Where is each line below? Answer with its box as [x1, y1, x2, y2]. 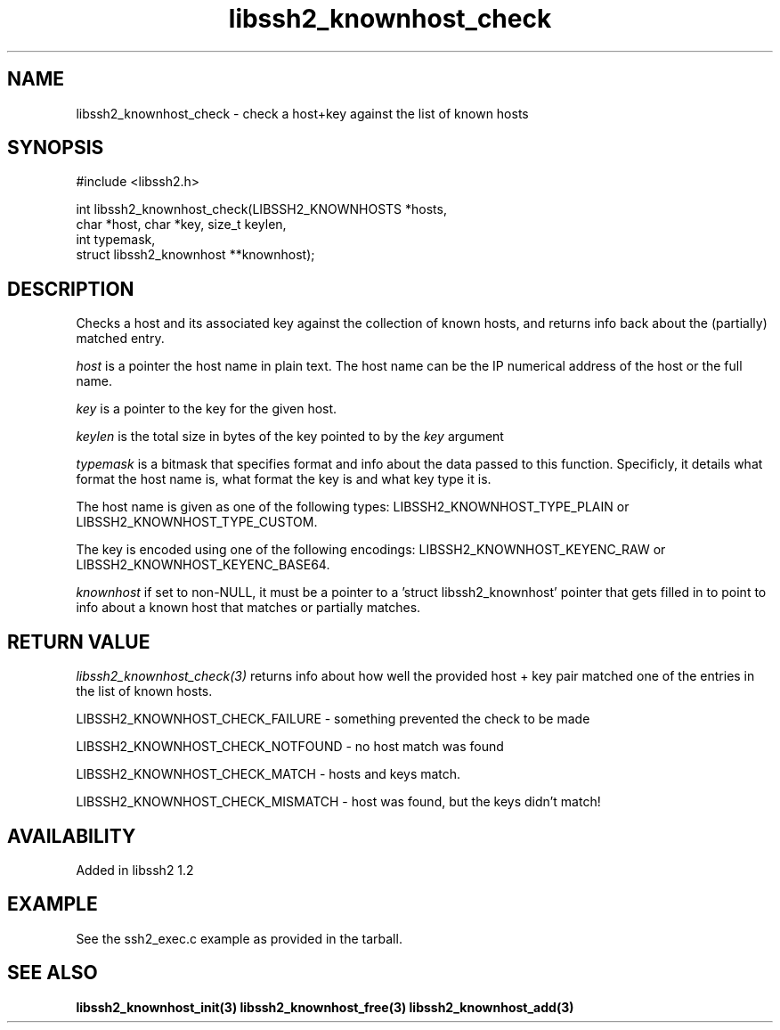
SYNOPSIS [7, 136, 104, 159]
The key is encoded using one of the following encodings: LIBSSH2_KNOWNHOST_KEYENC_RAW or [76, 542, 666, 558]
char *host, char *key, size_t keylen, [76, 217, 287, 233]
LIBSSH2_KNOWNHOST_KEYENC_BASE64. [76, 557, 330, 573]
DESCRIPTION [7, 277, 134, 300]
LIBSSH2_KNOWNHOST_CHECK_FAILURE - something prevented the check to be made [76, 711, 590, 727]
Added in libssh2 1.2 [76, 862, 194, 878]
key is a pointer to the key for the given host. [76, 401, 337, 417]
